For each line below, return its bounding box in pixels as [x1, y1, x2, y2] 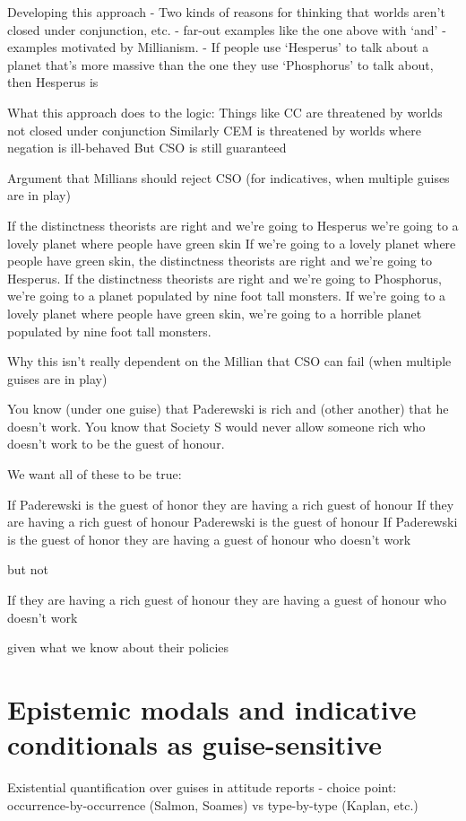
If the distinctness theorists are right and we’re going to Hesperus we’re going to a [7, 215, 459, 234]
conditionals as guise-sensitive [7, 726, 383, 763]
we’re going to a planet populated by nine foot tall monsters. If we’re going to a [7, 286, 446, 305]
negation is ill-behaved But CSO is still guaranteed [7, 138, 287, 157]
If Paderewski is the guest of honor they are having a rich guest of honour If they [7, 494, 454, 513]
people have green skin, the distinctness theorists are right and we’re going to [7, 251, 432, 270]
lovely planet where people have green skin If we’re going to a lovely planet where [7, 233, 456, 252]
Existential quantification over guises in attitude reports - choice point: [7, 778, 397, 797]
